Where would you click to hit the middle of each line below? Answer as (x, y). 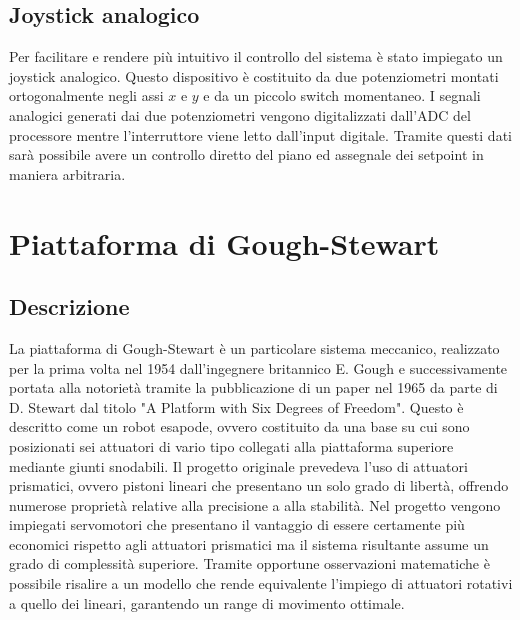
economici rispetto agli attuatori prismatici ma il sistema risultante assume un (249, 543)
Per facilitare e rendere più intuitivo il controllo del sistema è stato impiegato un (256, 56)
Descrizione (69, 306)
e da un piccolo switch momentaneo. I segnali (342, 95)
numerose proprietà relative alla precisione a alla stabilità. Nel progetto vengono (255, 504)
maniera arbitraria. (67, 173)
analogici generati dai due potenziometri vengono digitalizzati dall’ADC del (240, 114)
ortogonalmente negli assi (86, 95)
